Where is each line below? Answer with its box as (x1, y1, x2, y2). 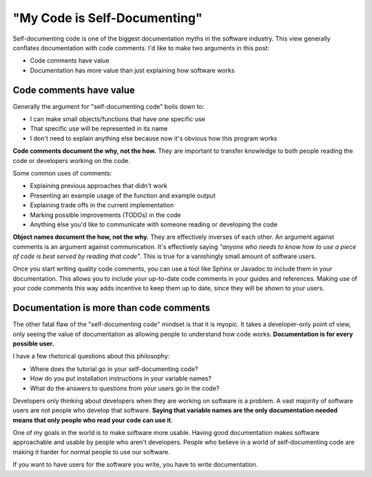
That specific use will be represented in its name (30, 125, 168, 133)
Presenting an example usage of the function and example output (30, 191, 216, 200)
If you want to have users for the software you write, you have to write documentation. (12, 460, 258, 469)
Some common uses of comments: (12, 169, 112, 177)
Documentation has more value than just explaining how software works (30, 66, 235, 74)
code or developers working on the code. (12, 156, 130, 165)
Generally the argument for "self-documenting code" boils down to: (12, 102, 205, 110)
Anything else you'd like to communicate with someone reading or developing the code (30, 220, 278, 229)
